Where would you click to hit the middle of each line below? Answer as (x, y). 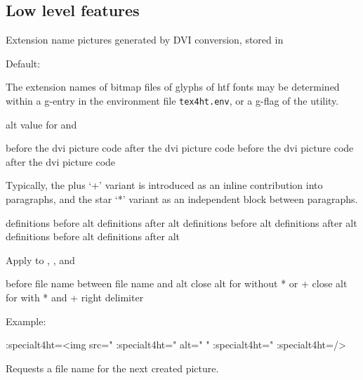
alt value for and (41, 124)
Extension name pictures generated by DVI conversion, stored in (145, 40)
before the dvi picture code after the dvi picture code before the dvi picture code (180, 148)
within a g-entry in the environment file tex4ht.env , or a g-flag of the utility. (172, 100)
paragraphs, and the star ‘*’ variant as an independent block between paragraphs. (182, 199)
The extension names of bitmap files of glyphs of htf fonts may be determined (173, 87)
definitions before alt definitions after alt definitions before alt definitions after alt (181, 222)
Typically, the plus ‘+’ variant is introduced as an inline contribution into (164, 185)
